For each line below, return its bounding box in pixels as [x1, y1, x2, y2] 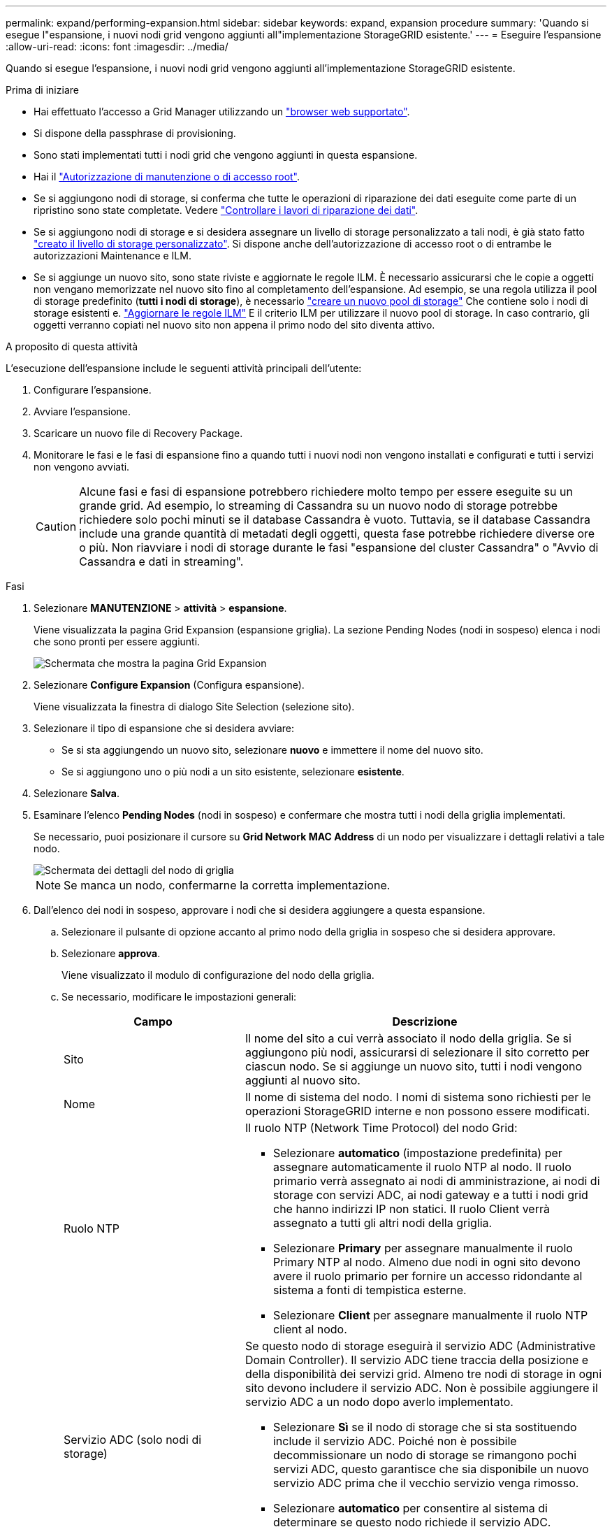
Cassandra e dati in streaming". [79, 554, 244, 568]
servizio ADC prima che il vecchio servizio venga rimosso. [272, 1476, 579, 1490]
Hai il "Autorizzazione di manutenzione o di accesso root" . [34, 171, 300, 182]
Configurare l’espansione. [34, 384, 152, 396]
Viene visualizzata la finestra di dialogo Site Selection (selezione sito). [34, 701, 355, 712]
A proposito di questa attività [6, 340, 138, 352]
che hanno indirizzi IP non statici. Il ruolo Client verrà [272, 1202, 550, 1216]
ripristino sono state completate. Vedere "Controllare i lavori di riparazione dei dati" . [34, 204, 418, 216]
